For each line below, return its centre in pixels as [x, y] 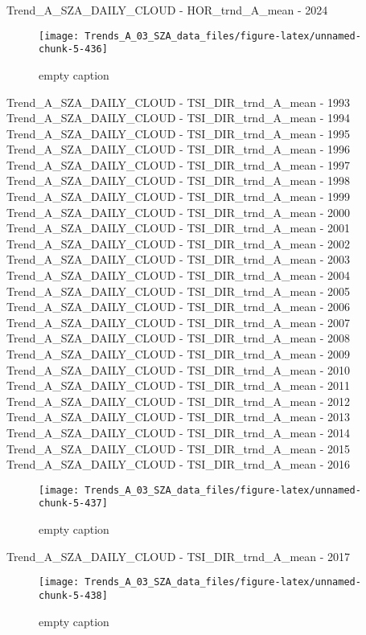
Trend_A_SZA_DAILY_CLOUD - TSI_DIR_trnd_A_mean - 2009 [179, 354]
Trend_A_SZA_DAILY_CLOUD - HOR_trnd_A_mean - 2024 [167, 10]
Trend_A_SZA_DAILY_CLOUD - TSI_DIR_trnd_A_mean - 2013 [179, 417]
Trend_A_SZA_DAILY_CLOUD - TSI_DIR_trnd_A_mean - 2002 [179, 243]
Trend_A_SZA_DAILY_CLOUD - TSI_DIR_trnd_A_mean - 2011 [179, 385]
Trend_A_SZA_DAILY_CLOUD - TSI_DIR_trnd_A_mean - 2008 [179, 338]
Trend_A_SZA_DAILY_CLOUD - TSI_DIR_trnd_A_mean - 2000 [179, 212]
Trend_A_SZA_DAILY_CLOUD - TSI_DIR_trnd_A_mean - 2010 [179, 369]
